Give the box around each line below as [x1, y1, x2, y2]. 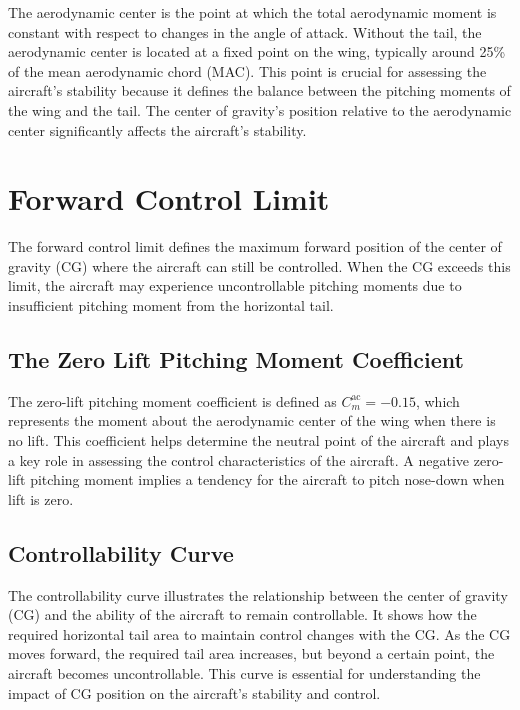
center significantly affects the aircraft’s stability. [8, 119, 307, 140]
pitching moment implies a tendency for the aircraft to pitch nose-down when [30, 469, 505, 490]
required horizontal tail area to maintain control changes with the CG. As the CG [8, 623, 511, 644]
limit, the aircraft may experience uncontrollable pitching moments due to [8, 275, 462, 296]
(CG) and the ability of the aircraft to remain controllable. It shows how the [8, 604, 477, 625]
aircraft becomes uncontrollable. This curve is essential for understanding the [8, 663, 481, 683]
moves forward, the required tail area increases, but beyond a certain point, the [8, 643, 495, 664]
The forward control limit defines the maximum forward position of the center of [8, 236, 502, 257]
